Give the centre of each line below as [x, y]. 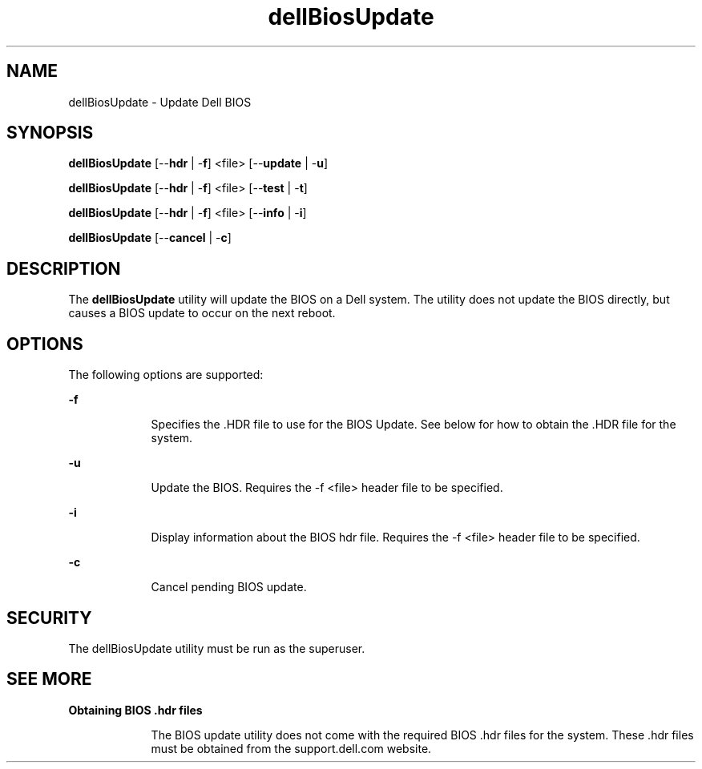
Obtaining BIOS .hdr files [135, 710]
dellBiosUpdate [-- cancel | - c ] [150, 238]
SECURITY [49, 618]
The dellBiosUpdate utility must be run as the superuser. [217, 648]
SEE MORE [49, 679]
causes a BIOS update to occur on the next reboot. [202, 313]
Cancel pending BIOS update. [229, 587]
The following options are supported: [166, 375]
